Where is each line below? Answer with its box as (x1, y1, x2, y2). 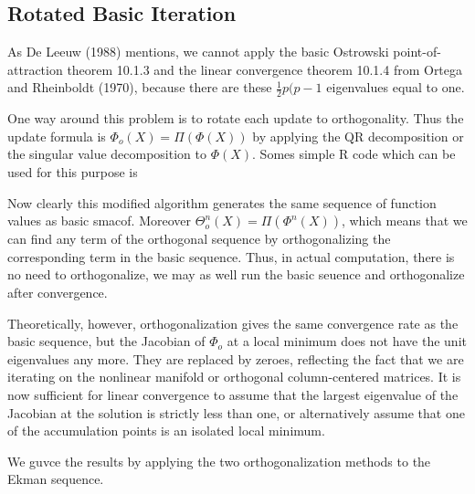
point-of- (393, 42, 441, 61)
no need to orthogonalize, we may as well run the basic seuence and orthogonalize (7, 265, 465, 284)
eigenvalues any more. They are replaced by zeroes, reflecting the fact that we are (7, 349, 464, 368)
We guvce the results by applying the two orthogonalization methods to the (7, 451, 431, 470)
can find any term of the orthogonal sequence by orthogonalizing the (7, 229, 391, 248)
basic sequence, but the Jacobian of (7, 331, 206, 351)
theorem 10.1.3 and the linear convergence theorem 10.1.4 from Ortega (67, 59, 463, 79)
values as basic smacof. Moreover (7, 211, 192, 230)
